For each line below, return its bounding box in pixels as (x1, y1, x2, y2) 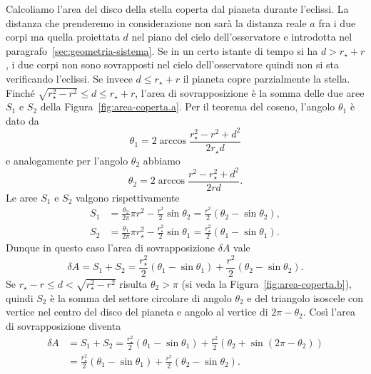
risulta (119, 276, 148, 291)
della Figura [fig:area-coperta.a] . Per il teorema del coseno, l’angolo (40, 99, 335, 114)
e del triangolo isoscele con (247, 290, 364, 305)
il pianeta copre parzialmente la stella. (183, 71, 350, 85)
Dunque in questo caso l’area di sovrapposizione (6, 240, 215, 255)
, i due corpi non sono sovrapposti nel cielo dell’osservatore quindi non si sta (6, 57, 339, 72)
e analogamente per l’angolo (6, 152, 128, 167)
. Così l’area (303, 304, 355, 319)
